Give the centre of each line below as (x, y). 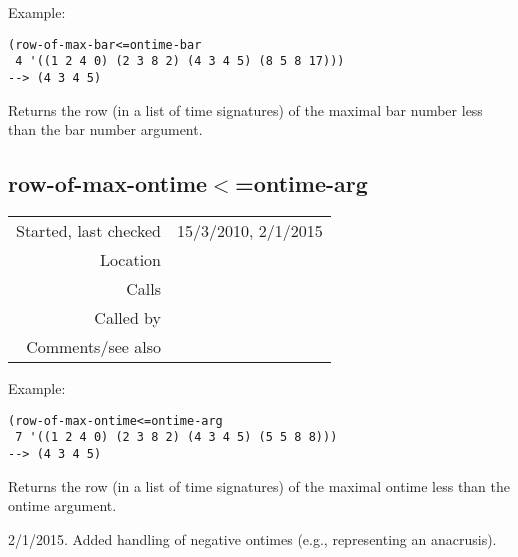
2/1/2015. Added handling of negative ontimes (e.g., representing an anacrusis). (252, 538)
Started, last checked (89, 230)
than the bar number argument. (105, 129)
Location (130, 259)
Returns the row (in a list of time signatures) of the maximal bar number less (245, 109)
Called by (128, 317)
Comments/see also (94, 346)
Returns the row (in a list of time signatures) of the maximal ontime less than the (259, 485)
